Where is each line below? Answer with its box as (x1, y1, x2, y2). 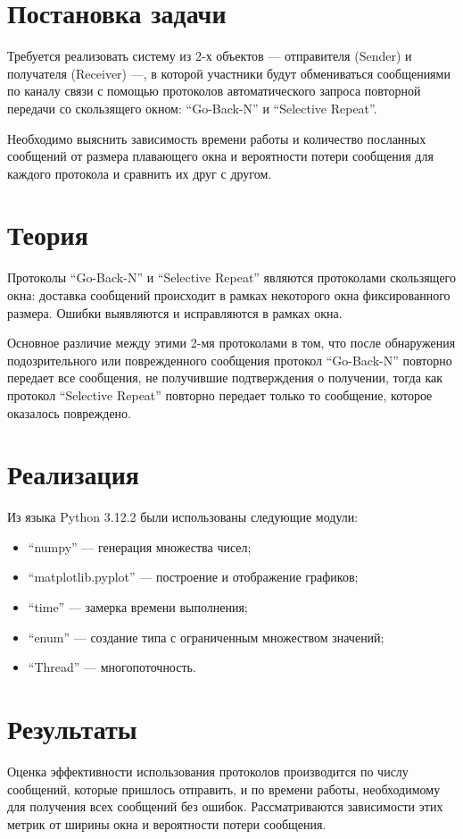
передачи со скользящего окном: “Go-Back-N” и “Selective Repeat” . (7, 98, 377, 117)
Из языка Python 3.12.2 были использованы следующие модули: (7, 508, 359, 526)
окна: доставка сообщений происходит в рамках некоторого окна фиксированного (7, 286, 451, 304)
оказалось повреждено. (7, 403, 131, 422)
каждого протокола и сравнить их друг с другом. (7, 164, 272, 182)
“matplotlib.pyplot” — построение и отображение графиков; (28, 567, 359, 586)
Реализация (7, 456, 139, 492)
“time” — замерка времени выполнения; (28, 598, 248, 617)
